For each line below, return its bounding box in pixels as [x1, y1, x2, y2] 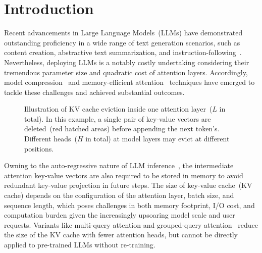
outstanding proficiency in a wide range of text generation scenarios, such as [4, 37, 240, 47]
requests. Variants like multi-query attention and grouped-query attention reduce [4, 219, 258, 230]
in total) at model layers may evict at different [85, 133, 230, 144]
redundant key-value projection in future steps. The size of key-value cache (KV [4, 180, 252, 190]
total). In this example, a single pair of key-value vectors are [24, 113, 211, 124]
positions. [24, 143, 54, 154]
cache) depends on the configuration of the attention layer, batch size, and [4, 190, 234, 200]
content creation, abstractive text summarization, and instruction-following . [4, 47, 242, 58]
